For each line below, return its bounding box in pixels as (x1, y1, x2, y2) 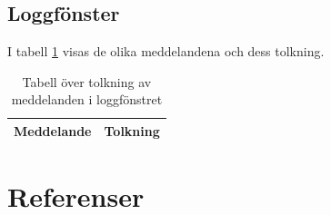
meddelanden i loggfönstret (11, 90, 163, 109)
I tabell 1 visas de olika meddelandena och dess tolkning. (7, 42, 325, 61)
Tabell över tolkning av (22, 72, 152, 91)
